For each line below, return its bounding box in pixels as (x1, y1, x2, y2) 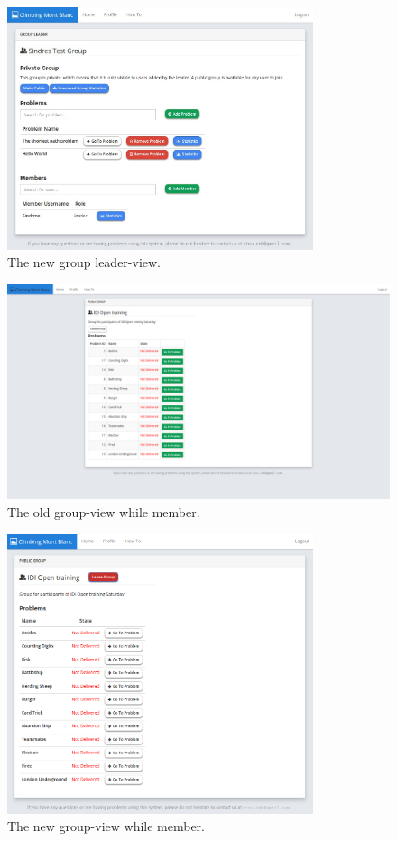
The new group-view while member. (7, 817, 206, 836)
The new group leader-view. (7, 253, 162, 272)
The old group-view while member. (7, 502, 200, 521)
